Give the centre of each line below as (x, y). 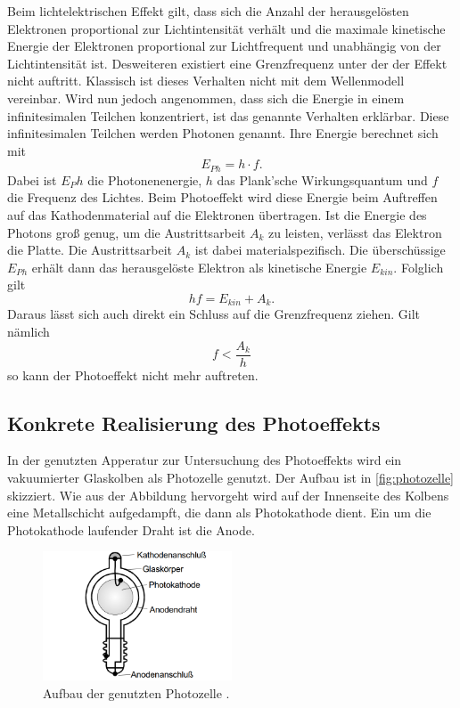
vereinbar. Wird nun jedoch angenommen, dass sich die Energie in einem (206, 98)
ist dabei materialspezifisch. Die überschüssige (320, 250)
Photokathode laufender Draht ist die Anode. (131, 529)
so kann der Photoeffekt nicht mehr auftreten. (133, 374)
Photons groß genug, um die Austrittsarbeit (127, 232)
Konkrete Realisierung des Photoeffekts (194, 423)
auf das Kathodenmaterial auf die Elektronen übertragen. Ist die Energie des (217, 214)
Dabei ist (32, 179)
